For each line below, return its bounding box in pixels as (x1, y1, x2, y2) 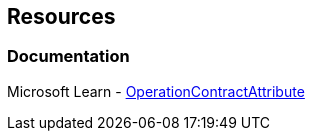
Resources (7, 4, 116, 29)
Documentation (7, 46, 130, 67)
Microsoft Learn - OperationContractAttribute (7, 82, 305, 100)
